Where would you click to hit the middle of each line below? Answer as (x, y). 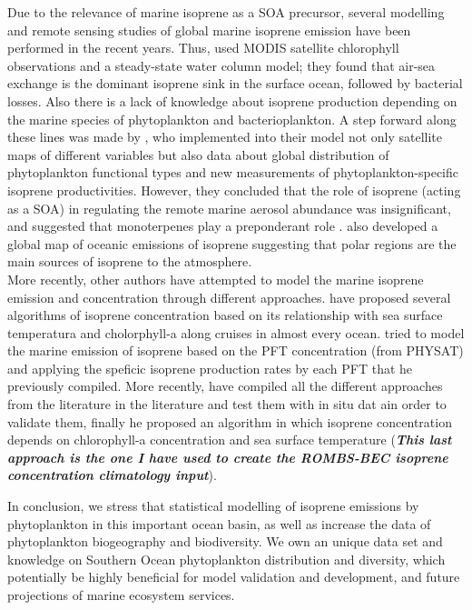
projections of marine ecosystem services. (121, 595)
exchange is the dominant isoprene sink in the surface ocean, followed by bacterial (235, 83)
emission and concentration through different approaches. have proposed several (229, 297)
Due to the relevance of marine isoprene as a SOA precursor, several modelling (226, 12)
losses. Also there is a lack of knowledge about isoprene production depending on (232, 100)
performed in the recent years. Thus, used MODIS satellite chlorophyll (203, 48)
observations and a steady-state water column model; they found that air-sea (221, 65)
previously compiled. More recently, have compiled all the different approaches (225, 386)
